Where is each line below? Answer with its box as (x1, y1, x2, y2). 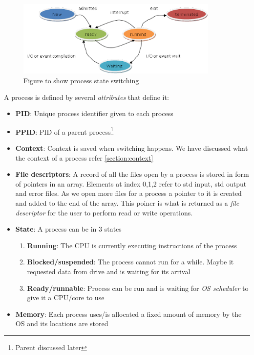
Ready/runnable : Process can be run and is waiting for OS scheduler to (27, 283, 249, 293)
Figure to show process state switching (23, 75, 139, 86)
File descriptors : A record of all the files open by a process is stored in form (15, 169, 249, 179)
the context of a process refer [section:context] (15, 152, 153, 163)
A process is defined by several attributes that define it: (4, 92, 169, 102)
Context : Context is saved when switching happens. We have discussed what (15, 143, 248, 153)
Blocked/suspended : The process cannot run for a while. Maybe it (27, 257, 234, 267)
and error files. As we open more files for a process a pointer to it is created (15, 188, 242, 198)
